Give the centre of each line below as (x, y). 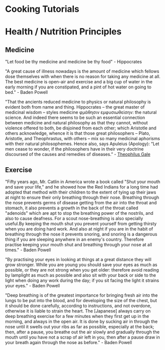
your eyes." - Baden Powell (33, 286)
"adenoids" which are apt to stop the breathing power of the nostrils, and (79, 213)
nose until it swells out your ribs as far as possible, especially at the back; (80, 327)
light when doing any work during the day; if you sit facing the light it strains (82, 280)
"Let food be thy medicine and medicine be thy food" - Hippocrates (73, 62)
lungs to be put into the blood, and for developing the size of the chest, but (81, 300)
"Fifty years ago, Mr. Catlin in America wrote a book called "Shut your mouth (83, 182)
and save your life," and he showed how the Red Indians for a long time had (82, 187)
